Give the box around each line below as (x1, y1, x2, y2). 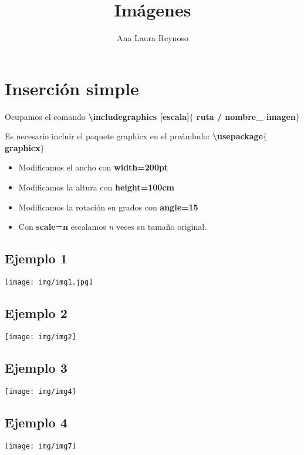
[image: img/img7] (5, 441, 76, 450)
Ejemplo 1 (5, 249, 67, 267)
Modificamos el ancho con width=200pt (18, 161, 168, 173)
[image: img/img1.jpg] (5, 278, 93, 287)
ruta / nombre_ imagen (196, 110, 296, 122)
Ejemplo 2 (5, 304, 67, 322)
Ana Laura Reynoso (117, 32, 188, 44)
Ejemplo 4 (5, 413, 67, 431)
